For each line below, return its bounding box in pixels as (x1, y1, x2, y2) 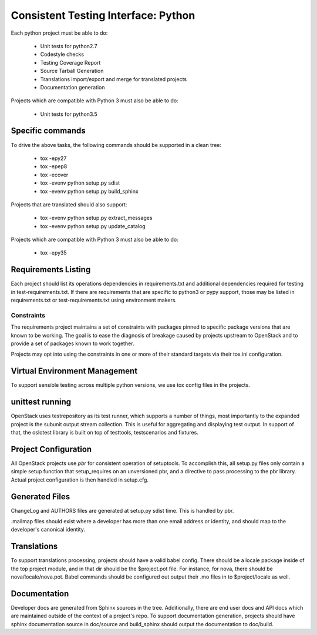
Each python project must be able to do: (11, 29, 108, 36)
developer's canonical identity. (11, 526, 85, 533)
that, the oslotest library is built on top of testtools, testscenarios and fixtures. (11, 429, 199, 436)
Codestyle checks (40, 51, 85, 58)
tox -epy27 (40, 155, 67, 162)
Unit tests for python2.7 (40, 42, 97, 49)
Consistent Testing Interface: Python (11, 9, 195, 22)
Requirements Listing (11, 265, 91, 275)
